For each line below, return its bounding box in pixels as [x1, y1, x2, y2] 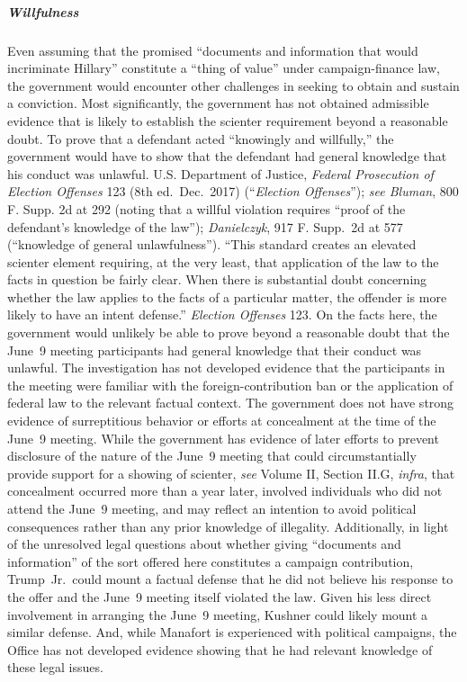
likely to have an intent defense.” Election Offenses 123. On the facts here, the [7, 305, 437, 324]
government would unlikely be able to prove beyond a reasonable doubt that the [7, 323, 450, 342]
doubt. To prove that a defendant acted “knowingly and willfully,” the [7, 129, 394, 148]
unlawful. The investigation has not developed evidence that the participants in [7, 358, 445, 377]
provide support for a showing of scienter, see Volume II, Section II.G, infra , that [7, 463, 455, 482]
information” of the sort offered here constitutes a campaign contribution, [7, 552, 414, 570]
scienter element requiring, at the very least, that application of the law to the [7, 252, 439, 271]
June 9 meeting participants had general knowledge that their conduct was [7, 340, 422, 359]
